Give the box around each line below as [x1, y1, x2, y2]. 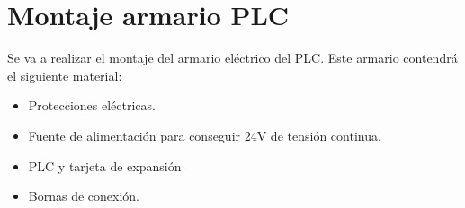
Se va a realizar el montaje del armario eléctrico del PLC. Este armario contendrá [7, 48, 458, 67]
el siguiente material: [7, 65, 122, 84]
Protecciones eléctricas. [28, 96, 156, 115]
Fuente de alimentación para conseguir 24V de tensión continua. [28, 126, 381, 144]
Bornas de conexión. [28, 186, 139, 205]
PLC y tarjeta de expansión [28, 156, 182, 175]
